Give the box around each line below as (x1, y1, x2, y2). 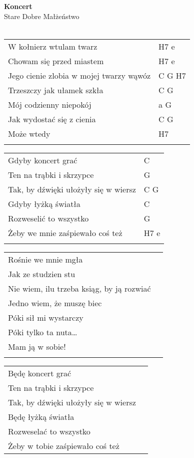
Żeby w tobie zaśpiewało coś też (8, 439, 119, 451)
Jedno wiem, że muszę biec (8, 297, 102, 309)
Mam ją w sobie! (8, 340, 66, 352)
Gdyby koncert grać (8, 154, 77, 166)
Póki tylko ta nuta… (8, 326, 77, 338)
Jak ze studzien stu (8, 268, 75, 280)
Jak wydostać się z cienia (8, 113, 96, 125)
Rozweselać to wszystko (8, 425, 90, 437)
